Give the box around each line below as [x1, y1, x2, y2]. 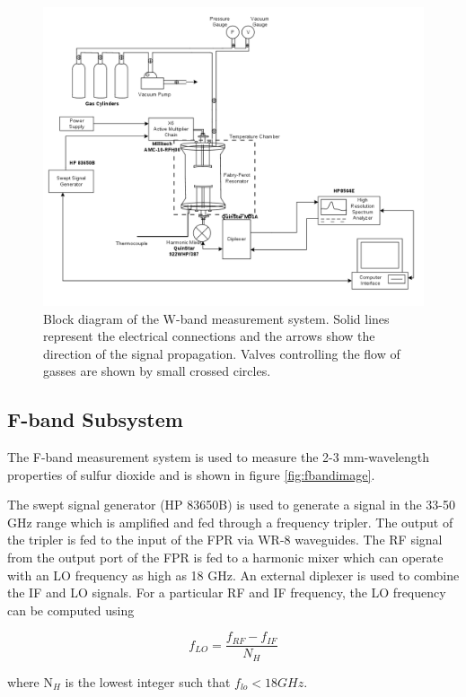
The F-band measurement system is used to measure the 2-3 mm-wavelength [7, 448, 430, 466]
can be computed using [7, 600, 135, 619]
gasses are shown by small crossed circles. [43, 362, 271, 380]
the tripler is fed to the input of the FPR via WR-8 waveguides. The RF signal [7, 530, 443, 549]
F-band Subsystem [7, 405, 183, 433]
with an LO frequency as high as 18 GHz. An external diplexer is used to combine [7, 565, 460, 584]
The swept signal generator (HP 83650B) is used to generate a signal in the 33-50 [7, 495, 455, 514]
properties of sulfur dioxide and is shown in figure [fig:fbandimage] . [7, 465, 375, 484]
